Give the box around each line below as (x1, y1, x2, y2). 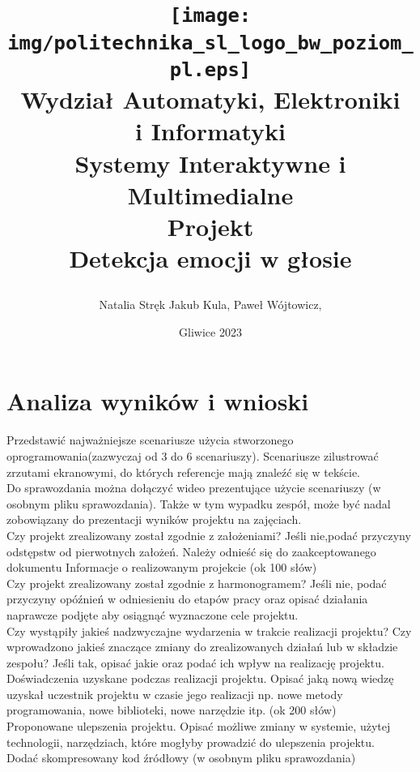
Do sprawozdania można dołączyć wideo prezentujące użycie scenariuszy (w (6, 479, 381, 496)
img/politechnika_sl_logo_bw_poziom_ (7, 31, 414, 54)
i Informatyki (135, 114, 286, 148)
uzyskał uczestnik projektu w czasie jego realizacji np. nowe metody (6, 685, 343, 702)
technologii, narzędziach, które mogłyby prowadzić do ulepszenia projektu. (6, 733, 375, 750)
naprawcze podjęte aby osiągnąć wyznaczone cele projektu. (6, 606, 299, 623)
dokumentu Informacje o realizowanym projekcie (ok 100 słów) (6, 559, 317, 576)
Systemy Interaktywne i (74, 146, 346, 179)
